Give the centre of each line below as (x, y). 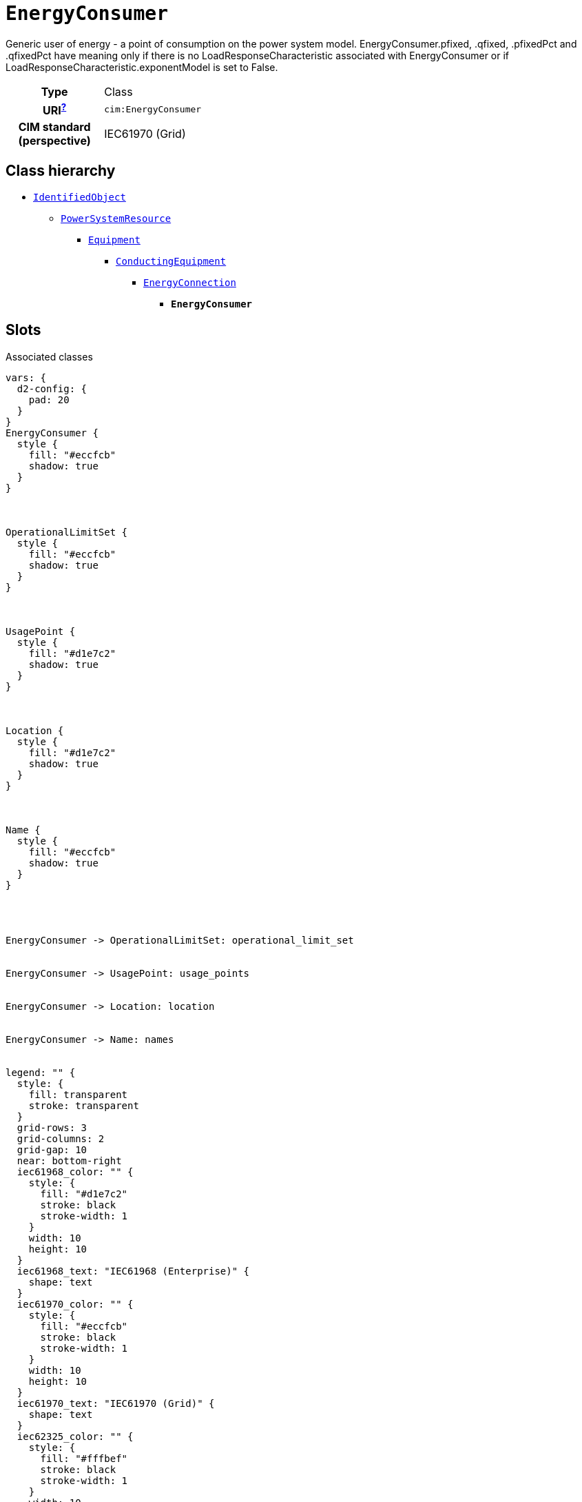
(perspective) (54, 141)
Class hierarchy (61, 170)
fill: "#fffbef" (84, 1458)
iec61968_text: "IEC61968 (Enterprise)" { (133, 1271)
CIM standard (54, 127)
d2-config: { (52, 388)
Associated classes (49, 356)
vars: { (26, 377)
